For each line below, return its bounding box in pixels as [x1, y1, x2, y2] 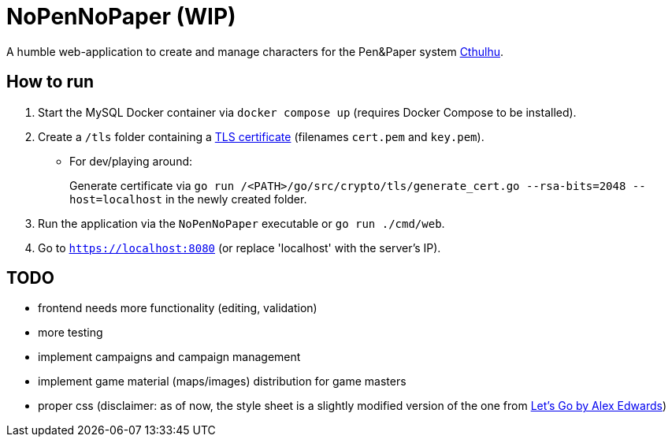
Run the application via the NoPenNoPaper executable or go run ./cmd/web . [38, 216, 445, 230]
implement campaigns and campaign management [38, 350, 301, 364]
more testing [38, 326, 103, 340]
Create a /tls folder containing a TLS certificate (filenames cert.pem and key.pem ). [38, 129, 485, 143]
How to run [6, 72, 95, 92]
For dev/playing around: [69, 154, 193, 168]
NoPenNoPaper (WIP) [6, 3, 236, 30]
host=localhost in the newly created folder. [69, 192, 307, 206]
